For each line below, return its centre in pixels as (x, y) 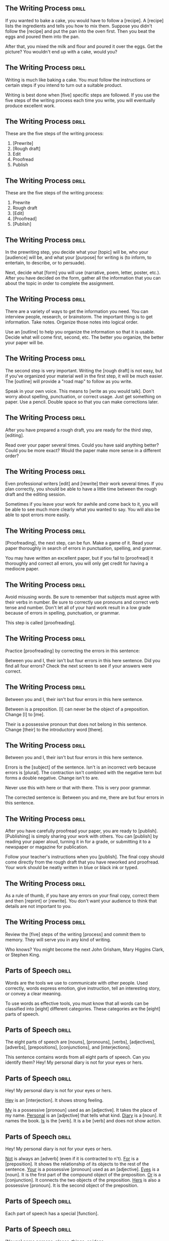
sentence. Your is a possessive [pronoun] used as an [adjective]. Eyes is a (82, 1169)
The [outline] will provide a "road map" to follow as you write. (69, 381)
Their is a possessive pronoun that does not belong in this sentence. (76, 724)
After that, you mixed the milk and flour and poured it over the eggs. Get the (84, 46)
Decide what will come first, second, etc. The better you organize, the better (84, 337)
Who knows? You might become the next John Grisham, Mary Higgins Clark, (85, 949)
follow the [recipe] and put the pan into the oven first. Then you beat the (80, 31)
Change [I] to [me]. (25, 714)
